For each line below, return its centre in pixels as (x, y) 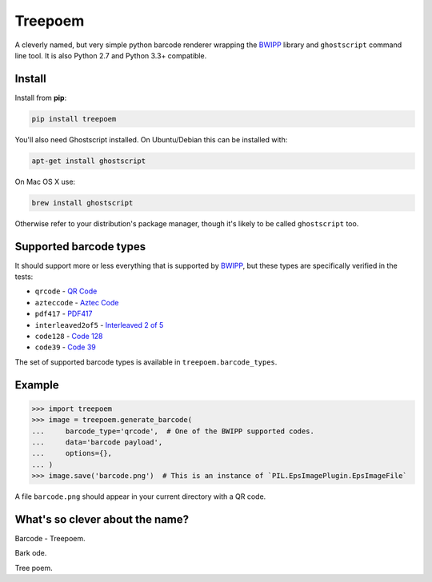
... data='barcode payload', (97, 442)
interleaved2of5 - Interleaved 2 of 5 (99, 325)
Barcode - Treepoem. (50, 539)
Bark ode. (31, 553)
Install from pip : (41, 98)
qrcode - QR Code (66, 291)
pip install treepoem (74, 119)
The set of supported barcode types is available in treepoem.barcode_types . (146, 362)
